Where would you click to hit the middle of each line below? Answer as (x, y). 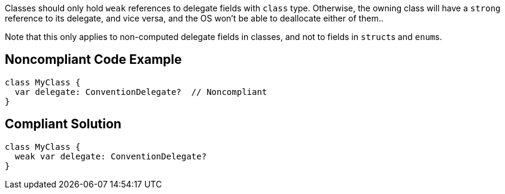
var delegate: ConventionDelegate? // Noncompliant (141, 92)
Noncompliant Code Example (93, 60)
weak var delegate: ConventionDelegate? (111, 156)
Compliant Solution (63, 124)
